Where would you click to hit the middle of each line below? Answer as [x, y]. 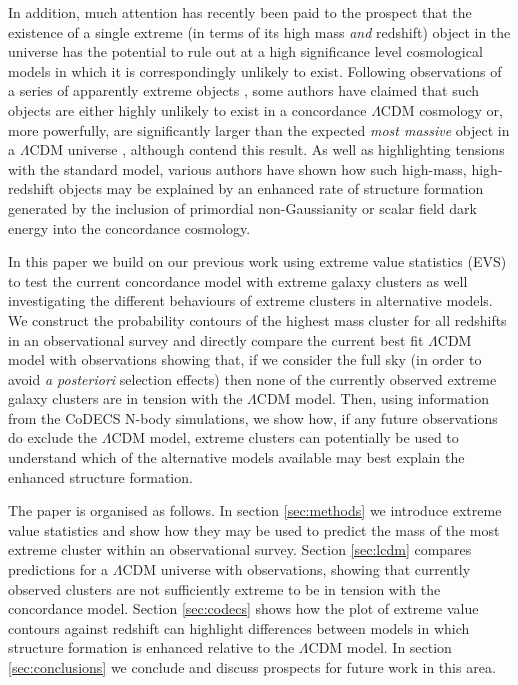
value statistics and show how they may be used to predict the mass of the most [254, 529]
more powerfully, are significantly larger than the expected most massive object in [259, 129]
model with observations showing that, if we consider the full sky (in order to [245, 359]
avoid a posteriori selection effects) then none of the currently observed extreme [252, 378]
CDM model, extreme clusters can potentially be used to [285, 437]
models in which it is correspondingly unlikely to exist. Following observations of [255, 70]
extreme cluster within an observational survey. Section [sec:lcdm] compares [240, 549]
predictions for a [58, 569]
